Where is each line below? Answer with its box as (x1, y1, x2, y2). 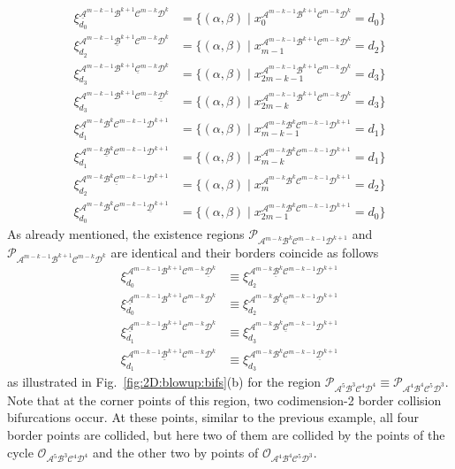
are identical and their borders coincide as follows (110, 243, 379, 262)
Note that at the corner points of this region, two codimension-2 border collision (7, 390, 442, 409)
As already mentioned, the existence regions (7, 225, 245, 243)
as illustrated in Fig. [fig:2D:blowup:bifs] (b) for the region (7, 373, 322, 391)
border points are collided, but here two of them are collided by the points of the (7, 426, 445, 443)
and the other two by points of (93, 442, 259, 461)
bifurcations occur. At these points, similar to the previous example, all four (7, 408, 420, 427)
